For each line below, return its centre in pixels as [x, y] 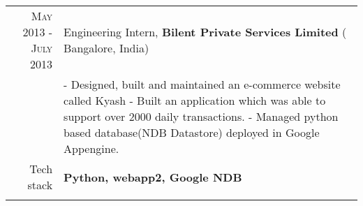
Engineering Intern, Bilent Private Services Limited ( [205, 32]
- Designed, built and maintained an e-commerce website [202, 84]
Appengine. [91, 148]
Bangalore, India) [106, 48]
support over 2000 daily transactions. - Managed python [201, 116]
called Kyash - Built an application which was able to [195, 100]
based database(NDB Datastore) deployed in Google [192, 132]
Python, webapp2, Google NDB [153, 177]
